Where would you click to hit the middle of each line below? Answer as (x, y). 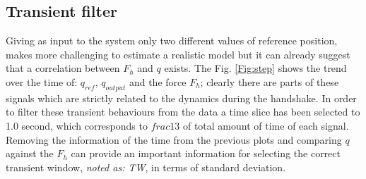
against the (30, 153)
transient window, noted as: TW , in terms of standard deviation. (146, 167)
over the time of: (42, 81)
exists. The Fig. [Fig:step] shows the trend (255, 68)
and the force (158, 81)
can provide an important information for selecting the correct (206, 153)
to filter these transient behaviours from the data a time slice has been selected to (183, 112)
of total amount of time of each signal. (266, 125)
